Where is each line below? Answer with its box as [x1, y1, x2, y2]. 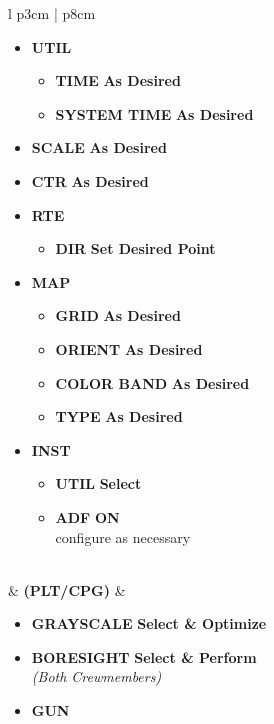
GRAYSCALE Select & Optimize [31, 613, 267, 634]
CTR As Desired [31, 170, 149, 191]
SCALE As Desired [31, 137, 167, 158]
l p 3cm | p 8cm [8, 3, 96, 23]
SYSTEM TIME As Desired [55, 103, 254, 124]
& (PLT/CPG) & [8, 579, 126, 600]
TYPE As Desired [55, 406, 183, 427]
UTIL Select [55, 473, 142, 494]
